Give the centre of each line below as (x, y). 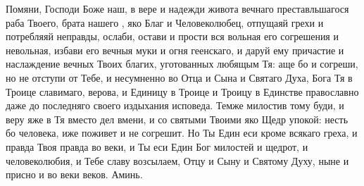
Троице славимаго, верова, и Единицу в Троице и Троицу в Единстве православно (182, 91)
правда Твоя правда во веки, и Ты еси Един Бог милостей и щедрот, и (157, 146)
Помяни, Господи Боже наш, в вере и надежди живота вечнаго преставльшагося (177, 8)
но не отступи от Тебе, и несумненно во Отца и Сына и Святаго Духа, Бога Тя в (179, 77)
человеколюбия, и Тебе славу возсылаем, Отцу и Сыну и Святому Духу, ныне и (177, 160)
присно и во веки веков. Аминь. (74, 174)
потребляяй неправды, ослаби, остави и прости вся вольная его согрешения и (172, 36)
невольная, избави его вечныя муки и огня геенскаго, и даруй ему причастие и (175, 50)
